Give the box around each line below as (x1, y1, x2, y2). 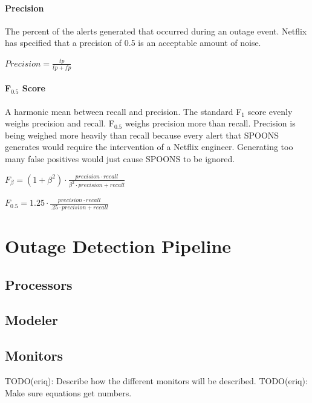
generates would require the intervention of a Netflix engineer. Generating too (5, 140, 293, 153)
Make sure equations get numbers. (5, 386, 132, 399)
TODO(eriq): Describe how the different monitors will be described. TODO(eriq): (5, 374, 308, 387)
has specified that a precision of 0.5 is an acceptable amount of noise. (5, 36, 261, 49)
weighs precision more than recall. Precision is (125, 117, 296, 129)
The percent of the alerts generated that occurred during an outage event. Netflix (5, 24, 307, 37)
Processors (5, 275, 73, 293)
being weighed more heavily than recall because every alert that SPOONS (5, 128, 279, 141)
